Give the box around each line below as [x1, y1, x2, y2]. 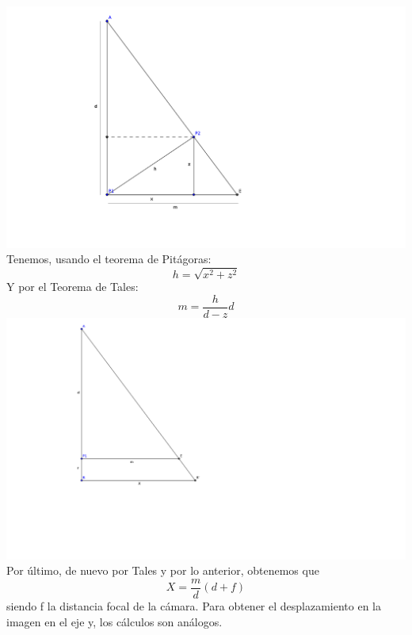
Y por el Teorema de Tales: [6, 278, 139, 295]
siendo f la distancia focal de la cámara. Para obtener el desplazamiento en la [6, 597, 382, 614]
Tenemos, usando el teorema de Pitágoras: [6, 251, 212, 267]
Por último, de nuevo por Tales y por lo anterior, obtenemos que [6, 562, 319, 579]
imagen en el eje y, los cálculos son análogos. [6, 613, 223, 629]
